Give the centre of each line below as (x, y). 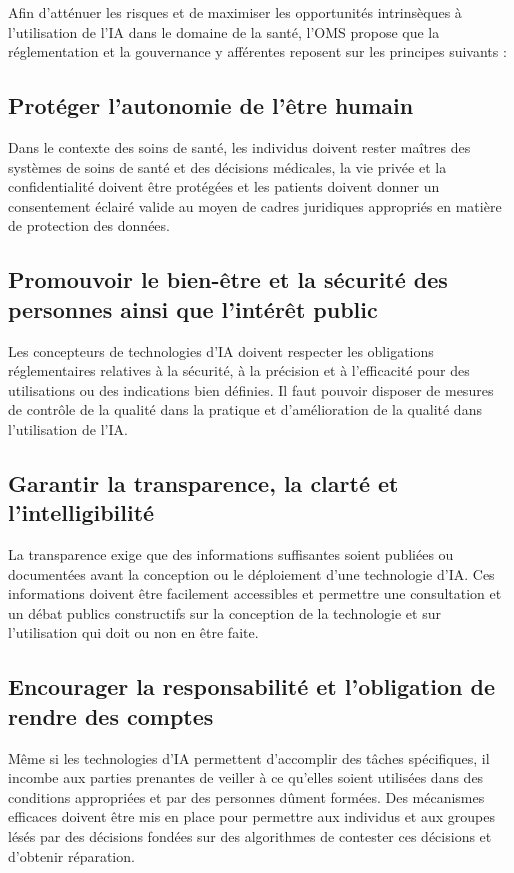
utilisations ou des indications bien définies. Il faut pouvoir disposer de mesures (251, 389)
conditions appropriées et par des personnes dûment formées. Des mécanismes (246, 796)
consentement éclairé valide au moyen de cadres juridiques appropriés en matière (255, 205)
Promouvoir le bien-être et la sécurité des (228, 279)
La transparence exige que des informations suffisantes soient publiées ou (231, 554)
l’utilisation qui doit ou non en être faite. (133, 632)
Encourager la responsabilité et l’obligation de (251, 686)
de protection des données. (89, 225)
